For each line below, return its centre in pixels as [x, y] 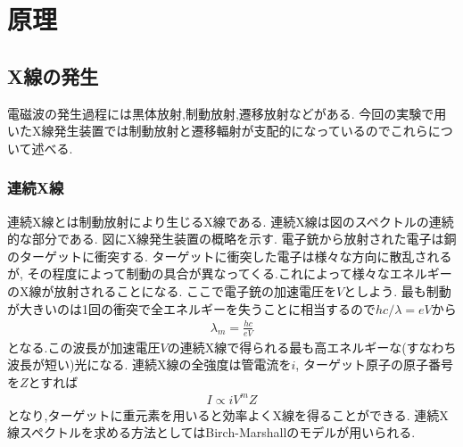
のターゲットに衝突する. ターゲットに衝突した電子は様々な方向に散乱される [230, 256]
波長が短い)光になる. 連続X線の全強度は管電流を [149, 364]
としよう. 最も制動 [397, 290]
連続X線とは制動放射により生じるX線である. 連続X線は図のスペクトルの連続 [231, 221]
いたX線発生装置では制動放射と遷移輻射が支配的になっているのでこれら [218, 131]
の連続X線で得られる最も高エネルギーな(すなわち [312, 347]
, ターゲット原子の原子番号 [374, 364]
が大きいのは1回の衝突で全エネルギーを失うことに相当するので [191, 308]
